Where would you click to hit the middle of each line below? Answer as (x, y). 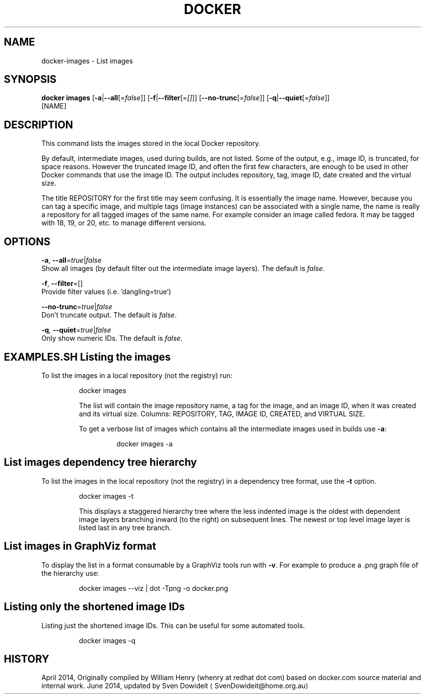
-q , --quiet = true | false (76, 330)
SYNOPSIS (30, 79)
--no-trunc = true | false (77, 307)
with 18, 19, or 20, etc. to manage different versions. (124, 223)
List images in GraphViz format (80, 546)
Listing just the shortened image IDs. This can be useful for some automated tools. (173, 625)
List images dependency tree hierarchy (100, 462)
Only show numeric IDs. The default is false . (112, 338)
